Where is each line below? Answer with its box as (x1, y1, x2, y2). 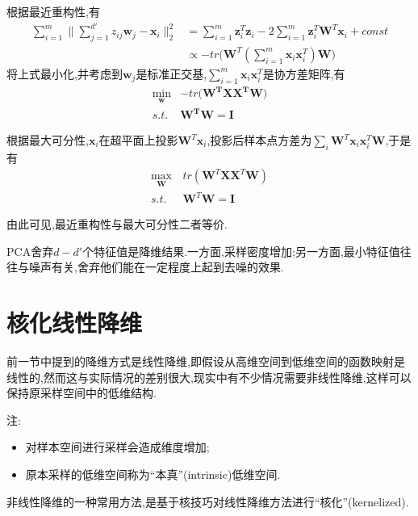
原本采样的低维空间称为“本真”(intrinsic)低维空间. (25, 466, 281, 483)
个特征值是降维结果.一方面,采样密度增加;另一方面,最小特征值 (82, 242, 400, 259)
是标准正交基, (136, 65, 207, 82)
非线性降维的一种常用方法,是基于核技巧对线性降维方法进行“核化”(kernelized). (6, 493, 409, 510)
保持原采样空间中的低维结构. (6, 384, 157, 401)
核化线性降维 (6, 306, 143, 339)
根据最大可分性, (6, 132, 89, 149)
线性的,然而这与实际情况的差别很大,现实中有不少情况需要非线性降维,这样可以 (6, 368, 412, 385)
